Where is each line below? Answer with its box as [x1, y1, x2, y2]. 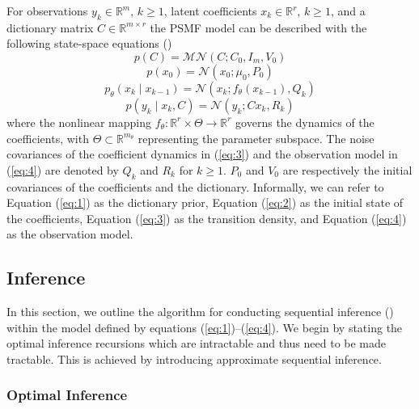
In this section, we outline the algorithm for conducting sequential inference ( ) [6, 303, 394, 320]
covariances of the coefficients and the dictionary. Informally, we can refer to [6, 178, 384, 195]
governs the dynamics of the [235, 113, 375, 130]
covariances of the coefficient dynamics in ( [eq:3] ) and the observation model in [6, 145, 398, 162]
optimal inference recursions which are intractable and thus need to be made [6, 335, 387, 352]
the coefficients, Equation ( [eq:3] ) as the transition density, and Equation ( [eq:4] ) [6, 209, 407, 226]
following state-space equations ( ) [6, 35, 172, 52]
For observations [6, 2, 88, 19]
